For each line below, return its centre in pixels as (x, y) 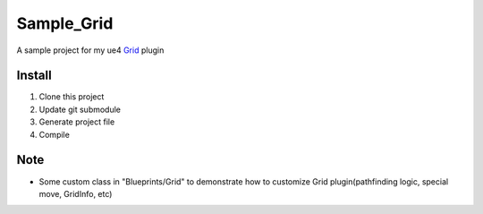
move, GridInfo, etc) (76, 193)
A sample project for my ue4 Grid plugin (90, 50)
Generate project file (77, 122)
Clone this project (72, 97)
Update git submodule (80, 109)
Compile (55, 134)
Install (34, 76)
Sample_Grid (65, 23)
